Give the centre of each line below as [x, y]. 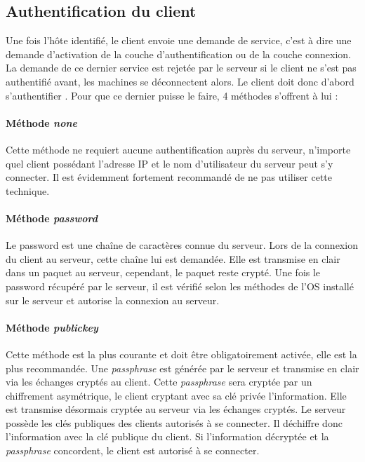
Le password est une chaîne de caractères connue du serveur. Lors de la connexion [182, 245]
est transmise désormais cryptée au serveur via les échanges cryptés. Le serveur [176, 409]
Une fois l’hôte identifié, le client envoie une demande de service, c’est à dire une [179, 40]
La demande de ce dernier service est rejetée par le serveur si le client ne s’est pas [181, 68]
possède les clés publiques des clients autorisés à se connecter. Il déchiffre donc [174, 422]
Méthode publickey [52, 327]
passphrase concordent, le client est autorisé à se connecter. [133, 450]
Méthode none [41, 122]
